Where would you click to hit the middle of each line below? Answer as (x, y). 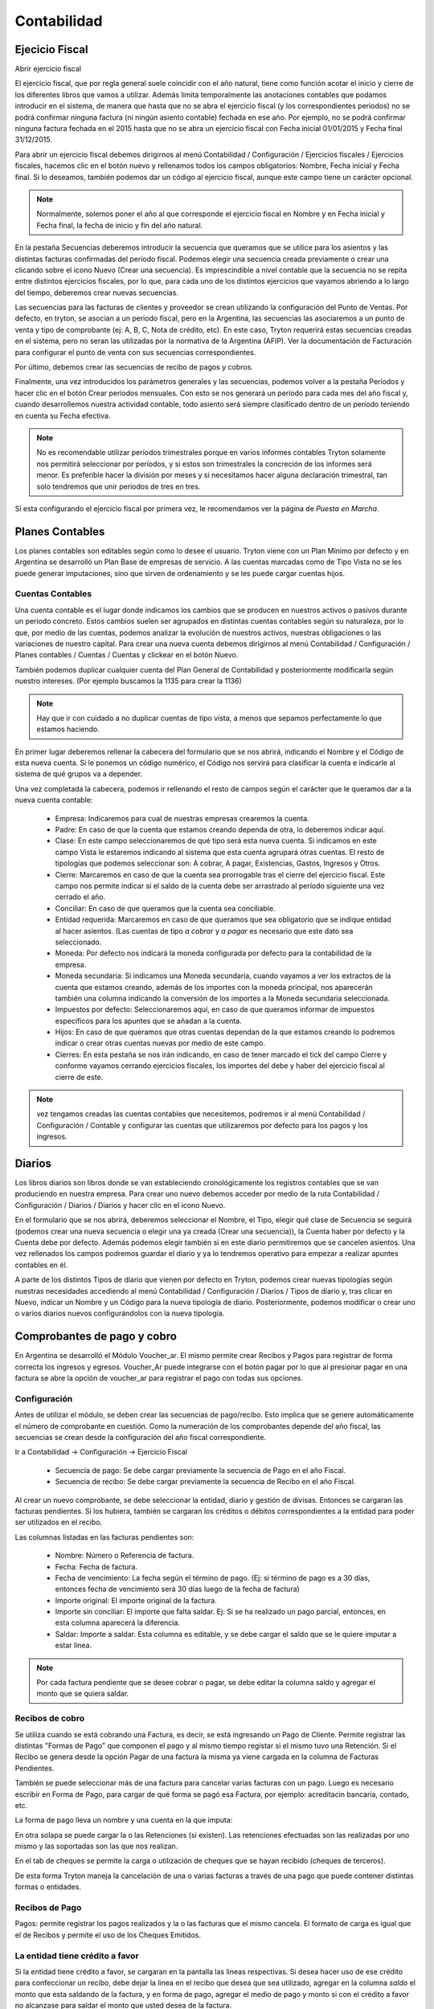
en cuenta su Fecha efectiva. (63, 415)
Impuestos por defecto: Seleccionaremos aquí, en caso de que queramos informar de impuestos (215, 1009)
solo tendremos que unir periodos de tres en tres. (119, 486)
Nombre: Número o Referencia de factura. (125, 1556)
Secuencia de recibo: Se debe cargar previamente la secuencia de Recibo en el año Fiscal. (205, 1482)
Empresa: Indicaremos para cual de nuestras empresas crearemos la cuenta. (182, 818)
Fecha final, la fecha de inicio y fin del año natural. (120, 225)
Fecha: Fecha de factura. (96, 1566)
